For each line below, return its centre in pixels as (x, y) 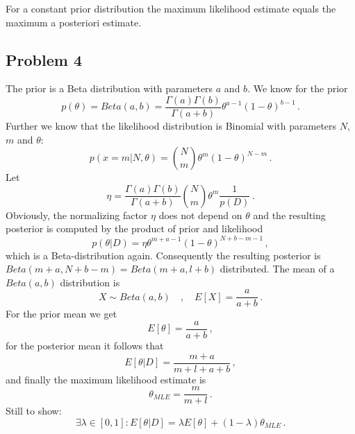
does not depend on (200, 215)
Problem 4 (44, 59)
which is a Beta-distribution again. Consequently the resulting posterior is (163, 255)
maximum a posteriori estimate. (74, 22)
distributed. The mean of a (277, 269)
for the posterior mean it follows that (85, 346)
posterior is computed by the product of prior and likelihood (134, 228)
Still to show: (34, 411)
